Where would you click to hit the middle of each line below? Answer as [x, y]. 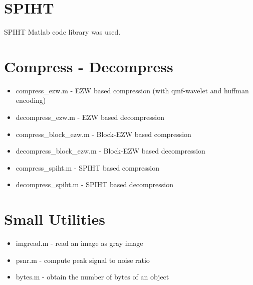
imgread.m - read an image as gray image [79, 243]
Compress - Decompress [89, 66]
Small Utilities [55, 219]
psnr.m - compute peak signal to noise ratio [83, 260]
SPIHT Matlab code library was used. [62, 32]
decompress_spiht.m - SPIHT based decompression [94, 184]
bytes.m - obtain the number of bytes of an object [92, 277]
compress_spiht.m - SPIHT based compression [87, 167]
